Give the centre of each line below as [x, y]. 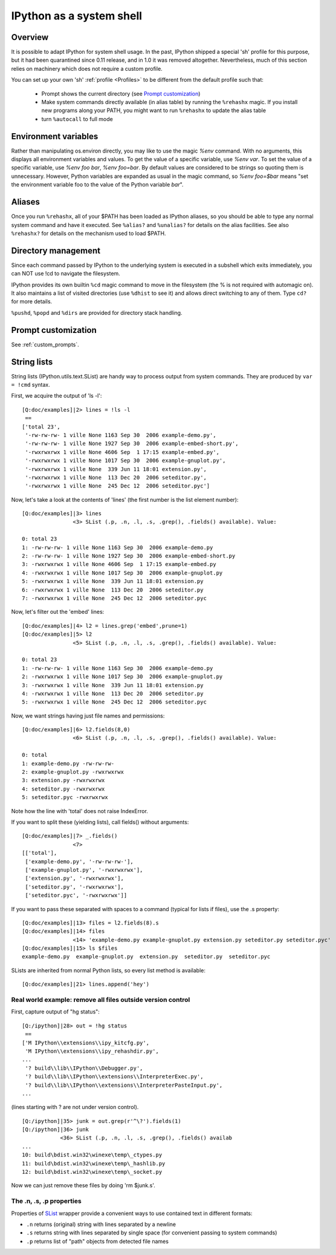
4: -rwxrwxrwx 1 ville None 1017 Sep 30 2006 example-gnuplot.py [122, 573]
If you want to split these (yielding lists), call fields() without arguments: [100, 822]
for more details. [32, 301]
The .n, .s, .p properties [46, 1201]
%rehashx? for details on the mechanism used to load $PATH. [89, 233]
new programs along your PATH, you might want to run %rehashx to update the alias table [153, 110]
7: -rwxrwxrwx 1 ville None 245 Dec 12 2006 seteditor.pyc [114, 598]
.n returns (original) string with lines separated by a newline [101, 1224]
